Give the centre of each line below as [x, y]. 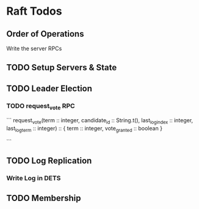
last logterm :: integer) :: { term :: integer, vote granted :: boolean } [85, 129]
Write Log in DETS [34, 178]
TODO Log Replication [49, 161]
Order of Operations [45, 34]
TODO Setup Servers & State [62, 68]
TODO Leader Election [49, 88]
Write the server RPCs [34, 48]
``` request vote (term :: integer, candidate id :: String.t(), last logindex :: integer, [100, 121]
